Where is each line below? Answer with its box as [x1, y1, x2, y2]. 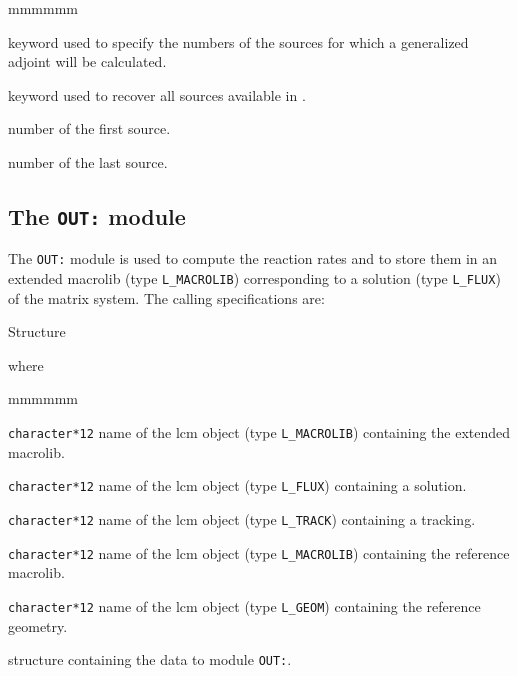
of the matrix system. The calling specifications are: [8, 287, 325, 308]
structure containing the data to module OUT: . [8, 649, 292, 670]
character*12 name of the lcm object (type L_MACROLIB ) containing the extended [8, 422, 511, 443]
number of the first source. [8, 118, 171, 139]
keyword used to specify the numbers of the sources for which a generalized [8, 31, 469, 52]
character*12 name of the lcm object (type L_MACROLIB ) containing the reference [8, 542, 510, 563]
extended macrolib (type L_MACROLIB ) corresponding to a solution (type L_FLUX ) [8, 268, 501, 288]
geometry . [8, 615, 68, 636]
